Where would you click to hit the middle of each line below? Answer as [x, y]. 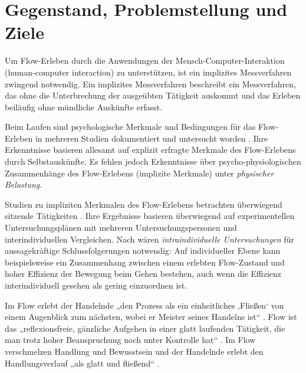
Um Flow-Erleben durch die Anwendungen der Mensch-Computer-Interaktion [145, 60]
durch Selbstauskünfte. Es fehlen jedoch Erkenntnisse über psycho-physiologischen [153, 161]
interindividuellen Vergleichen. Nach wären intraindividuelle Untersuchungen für [149, 239]
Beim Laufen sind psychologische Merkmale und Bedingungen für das [130, 127]
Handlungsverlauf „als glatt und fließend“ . [82, 363]
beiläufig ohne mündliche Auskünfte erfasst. [84, 107]
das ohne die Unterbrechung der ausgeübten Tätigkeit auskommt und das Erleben [153, 95]
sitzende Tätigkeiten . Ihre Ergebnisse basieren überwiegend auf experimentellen [150, 216]
